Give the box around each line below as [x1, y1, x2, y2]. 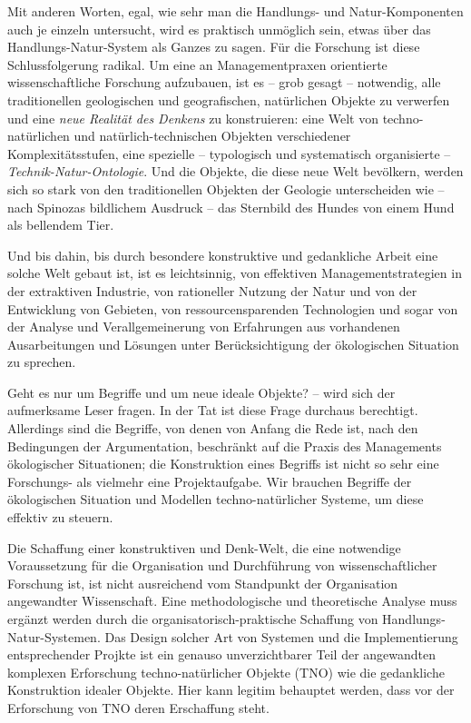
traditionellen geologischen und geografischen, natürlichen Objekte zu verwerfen [7, 90, 450, 109]
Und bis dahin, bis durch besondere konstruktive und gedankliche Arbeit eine [7, 245, 438, 264]
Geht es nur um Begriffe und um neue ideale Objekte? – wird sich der [7, 382, 396, 401]
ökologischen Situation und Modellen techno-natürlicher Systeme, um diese [7, 490, 424, 509]
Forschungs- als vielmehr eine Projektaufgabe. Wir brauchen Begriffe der [7, 471, 412, 490]
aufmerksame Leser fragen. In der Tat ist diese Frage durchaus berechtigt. [7, 401, 418, 420]
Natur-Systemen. [7, 627, 101, 646]
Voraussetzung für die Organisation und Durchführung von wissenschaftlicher [7, 556, 437, 575]
